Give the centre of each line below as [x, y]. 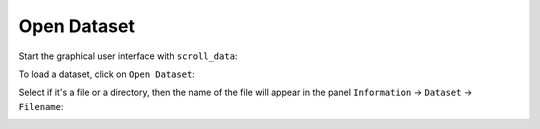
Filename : [41, 106]
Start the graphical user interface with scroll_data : [128, 56]
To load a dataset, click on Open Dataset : [106, 74]
